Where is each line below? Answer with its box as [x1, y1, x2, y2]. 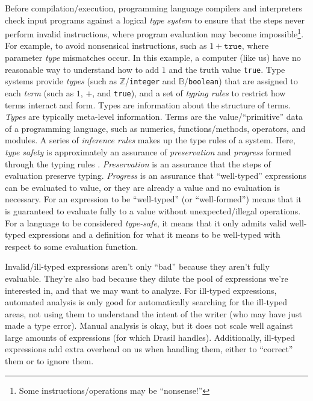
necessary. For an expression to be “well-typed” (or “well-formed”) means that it [5, 193, 302, 205]
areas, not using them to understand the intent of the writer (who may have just [5, 307, 302, 320]
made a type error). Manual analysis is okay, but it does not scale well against [5, 319, 293, 332]
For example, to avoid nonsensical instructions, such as [5, 39, 207, 52]
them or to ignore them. [5, 355, 94, 367]
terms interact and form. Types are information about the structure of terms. [5, 98, 291, 111]
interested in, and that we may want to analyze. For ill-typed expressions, [5, 284, 277, 296]
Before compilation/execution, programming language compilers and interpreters [5, 2, 302, 14]
